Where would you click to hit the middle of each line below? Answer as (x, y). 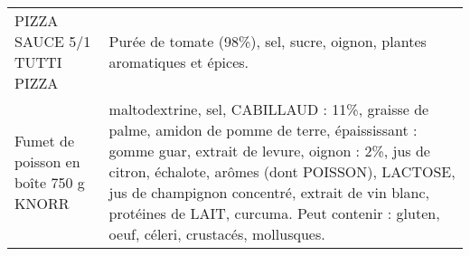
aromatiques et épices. (179, 62)
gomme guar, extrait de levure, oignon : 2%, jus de (269, 151)
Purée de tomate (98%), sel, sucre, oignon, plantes (268, 41)
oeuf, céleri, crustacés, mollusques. (217, 234)
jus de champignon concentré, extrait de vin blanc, (269, 192)
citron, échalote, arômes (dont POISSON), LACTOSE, (282, 171)
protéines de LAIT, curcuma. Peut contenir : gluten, (274, 213)
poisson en (47, 161)
